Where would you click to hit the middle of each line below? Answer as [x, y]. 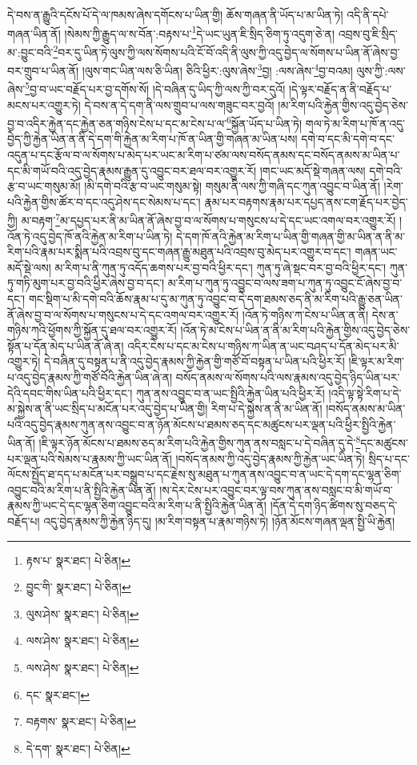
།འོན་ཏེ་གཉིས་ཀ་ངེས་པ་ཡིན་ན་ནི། [305, 314]
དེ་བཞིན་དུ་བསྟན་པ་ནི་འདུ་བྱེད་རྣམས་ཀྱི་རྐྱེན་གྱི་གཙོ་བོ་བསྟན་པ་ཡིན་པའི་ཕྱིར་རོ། [194, 361]
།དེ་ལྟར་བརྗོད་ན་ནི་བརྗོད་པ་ [340, 89]
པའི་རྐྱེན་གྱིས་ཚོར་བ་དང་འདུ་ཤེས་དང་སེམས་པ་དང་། [104, 201]
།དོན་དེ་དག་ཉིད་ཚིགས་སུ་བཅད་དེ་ [334, 505]
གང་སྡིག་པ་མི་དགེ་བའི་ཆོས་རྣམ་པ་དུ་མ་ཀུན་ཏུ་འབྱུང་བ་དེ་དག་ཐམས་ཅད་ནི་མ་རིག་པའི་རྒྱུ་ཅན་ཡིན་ [215, 299]
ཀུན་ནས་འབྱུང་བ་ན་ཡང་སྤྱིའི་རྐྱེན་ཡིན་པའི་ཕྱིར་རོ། [230, 393]
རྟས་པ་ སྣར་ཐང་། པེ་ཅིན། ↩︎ [78, 560]
